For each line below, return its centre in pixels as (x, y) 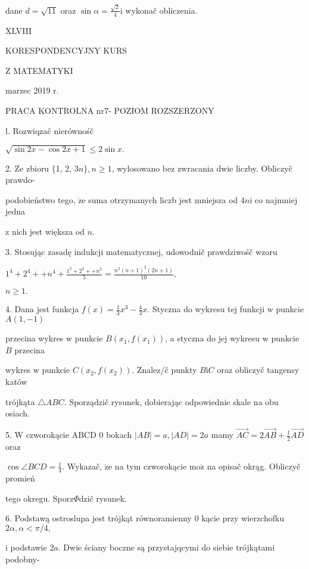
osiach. (18, 413)
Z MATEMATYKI (39, 70)
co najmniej (276, 199)
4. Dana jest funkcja (42, 309)
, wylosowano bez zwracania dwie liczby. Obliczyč (202, 168)
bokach (119, 434)
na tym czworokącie (151, 466)
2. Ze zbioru (27, 168)
